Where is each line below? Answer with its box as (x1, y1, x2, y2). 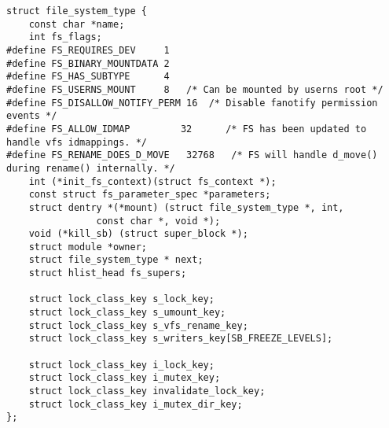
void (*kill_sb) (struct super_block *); (28, 228, 248, 240)
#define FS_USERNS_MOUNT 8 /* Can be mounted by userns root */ (6, 83, 383, 95)
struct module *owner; (28, 241, 147, 253)
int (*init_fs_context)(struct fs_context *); (28, 175, 277, 187)
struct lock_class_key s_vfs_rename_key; (28, 319, 248, 331)
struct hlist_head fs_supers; (28, 267, 187, 279)
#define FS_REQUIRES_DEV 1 (6, 44, 170, 56)
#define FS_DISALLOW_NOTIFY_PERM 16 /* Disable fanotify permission (6, 97, 378, 109)
